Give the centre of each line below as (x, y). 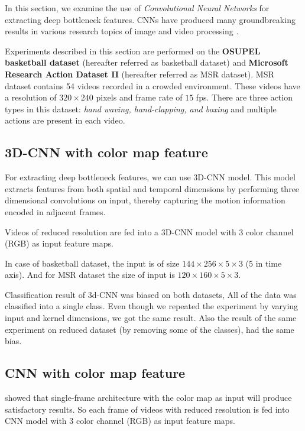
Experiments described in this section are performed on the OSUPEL (133, 51)
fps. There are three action (244, 97)
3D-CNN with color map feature (106, 152)
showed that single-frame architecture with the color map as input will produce (148, 398)
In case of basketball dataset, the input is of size (92, 263)
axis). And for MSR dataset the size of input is (90, 275)
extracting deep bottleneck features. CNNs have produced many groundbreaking (150, 19)
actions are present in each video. (65, 120)
